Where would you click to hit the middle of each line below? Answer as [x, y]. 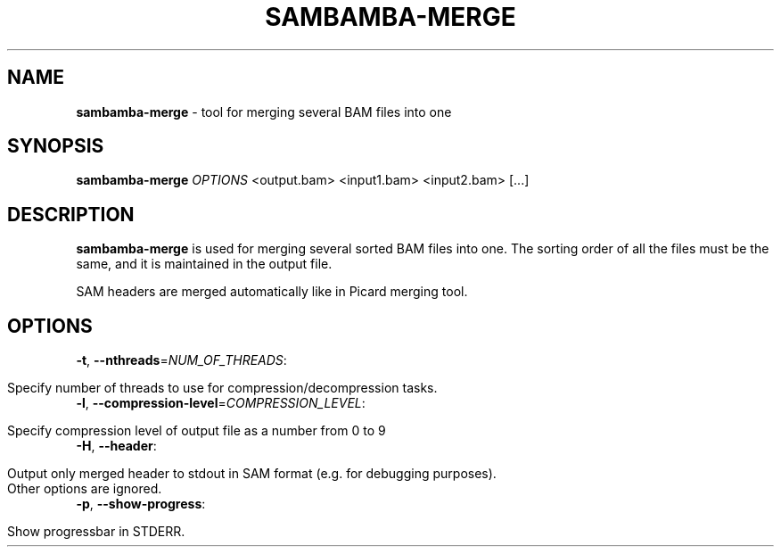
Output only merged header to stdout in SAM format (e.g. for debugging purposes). [252, 474]
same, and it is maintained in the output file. [204, 264]
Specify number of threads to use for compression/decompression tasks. [222, 388]
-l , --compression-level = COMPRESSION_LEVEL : [221, 403]
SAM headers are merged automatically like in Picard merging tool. [272, 292]
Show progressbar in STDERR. [96, 532]
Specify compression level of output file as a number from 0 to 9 [197, 431]
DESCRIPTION [71, 214]
